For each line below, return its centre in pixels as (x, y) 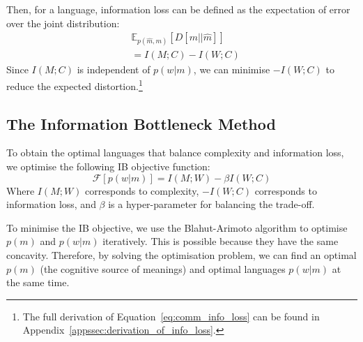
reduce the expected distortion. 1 (75, 85)
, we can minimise (232, 69)
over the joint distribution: (63, 23)
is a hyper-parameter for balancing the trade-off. (211, 204)
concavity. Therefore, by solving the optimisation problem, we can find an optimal (181, 255)
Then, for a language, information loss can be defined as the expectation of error (178, 9)
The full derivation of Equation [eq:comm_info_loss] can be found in (171, 316)
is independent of (114, 69)
